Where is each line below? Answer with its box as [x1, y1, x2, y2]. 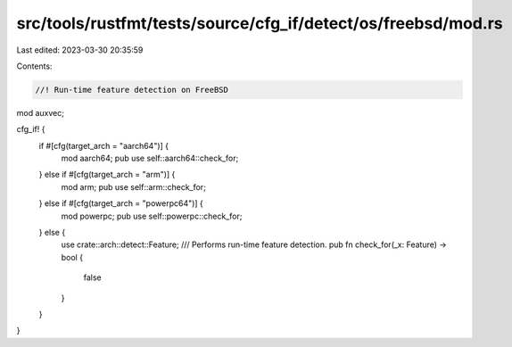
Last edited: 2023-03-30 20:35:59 [16, 45, 144, 55]
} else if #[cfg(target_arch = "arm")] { [38, 169, 176, 180]
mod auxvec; [16, 107, 64, 118]
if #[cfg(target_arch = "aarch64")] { [38, 140, 169, 151]
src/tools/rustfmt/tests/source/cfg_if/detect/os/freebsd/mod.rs [16, 13, 503, 33]
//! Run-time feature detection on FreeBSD [35, 85, 229, 95]
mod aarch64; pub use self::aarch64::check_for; [61, 153, 239, 164]
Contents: [16, 61, 53, 71]
